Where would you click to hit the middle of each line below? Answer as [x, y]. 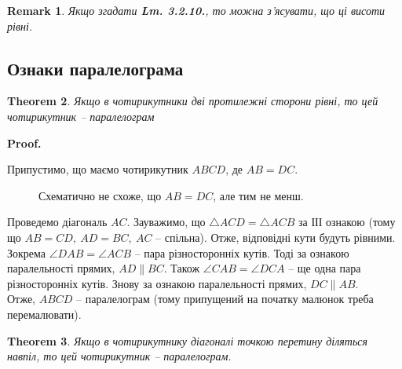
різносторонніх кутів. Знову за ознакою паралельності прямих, [157, 283]
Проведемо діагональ [57, 222]
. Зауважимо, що [166, 222]
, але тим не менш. [258, 195]
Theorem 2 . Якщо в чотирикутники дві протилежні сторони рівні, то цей [193, 101]
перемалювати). [44, 314]
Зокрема [27, 252]
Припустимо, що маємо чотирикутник [98, 169]
